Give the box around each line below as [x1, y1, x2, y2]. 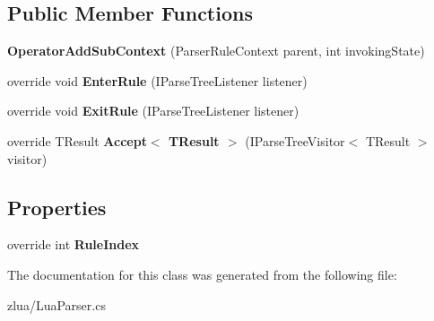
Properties [7, 193, 107, 221]
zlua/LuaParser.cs [7, 295, 106, 314]
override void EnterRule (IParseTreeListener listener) [7, 71, 308, 90]
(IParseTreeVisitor [245, 131, 345, 150]
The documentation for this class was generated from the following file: [7, 265, 397, 283]
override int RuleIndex [7, 235, 140, 254]
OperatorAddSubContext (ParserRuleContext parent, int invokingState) [7, 41, 425, 60]
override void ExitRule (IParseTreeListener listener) [7, 101, 299, 120]
